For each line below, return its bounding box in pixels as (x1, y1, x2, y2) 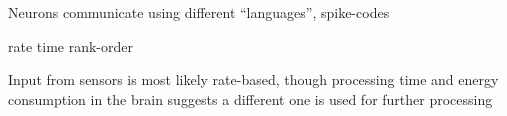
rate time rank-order (8, 35, 133, 56)
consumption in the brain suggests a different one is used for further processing (8, 88, 493, 109)
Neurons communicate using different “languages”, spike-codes (8, 2, 390, 22)
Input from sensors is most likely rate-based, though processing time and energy (8, 69, 499, 90)
